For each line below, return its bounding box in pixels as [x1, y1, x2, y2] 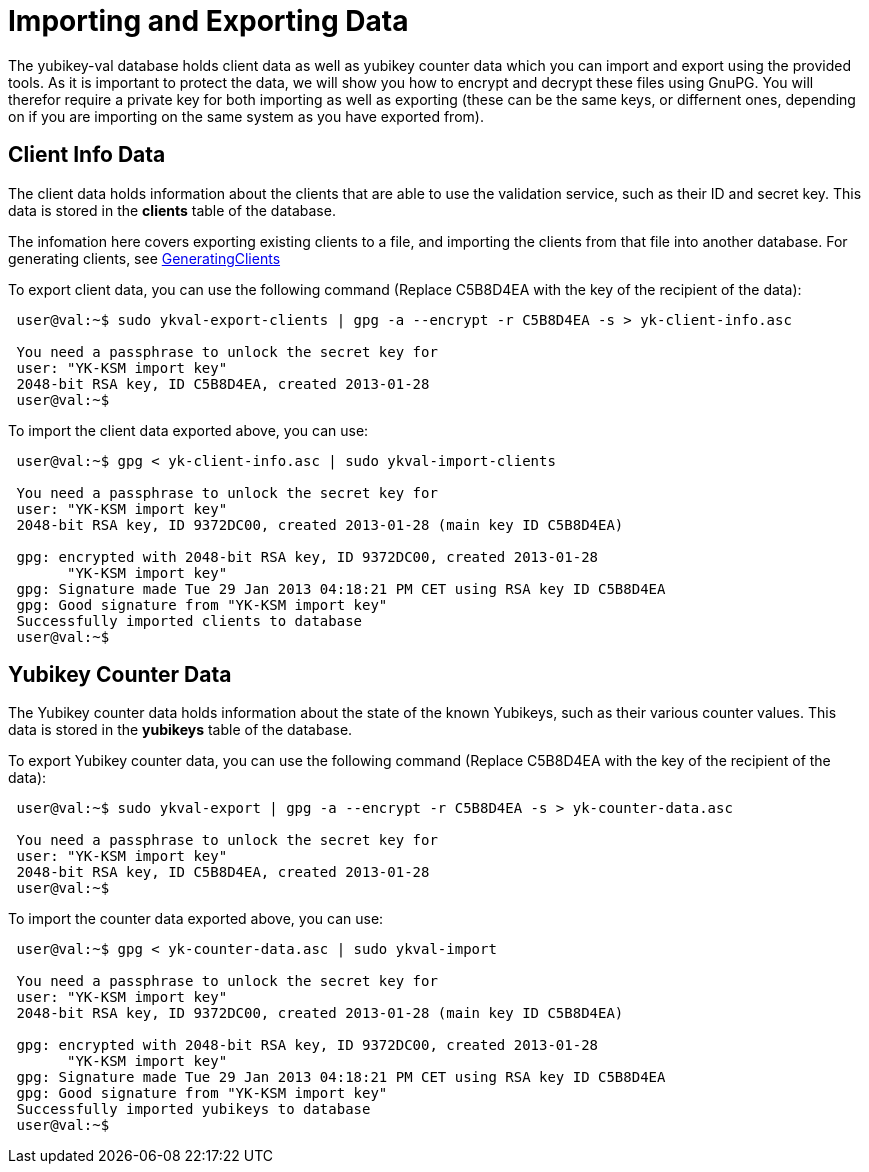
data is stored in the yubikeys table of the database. [8, 721, 353, 739]
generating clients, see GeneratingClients [8, 249, 281, 267]
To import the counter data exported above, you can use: [8, 910, 384, 928]
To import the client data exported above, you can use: [8, 421, 369, 439]
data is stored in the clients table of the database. [8, 201, 336, 219]
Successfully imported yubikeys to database [16, 1101, 371, 1118]
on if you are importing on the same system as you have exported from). [8, 107, 484, 125]
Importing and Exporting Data [8, 4, 409, 38]
